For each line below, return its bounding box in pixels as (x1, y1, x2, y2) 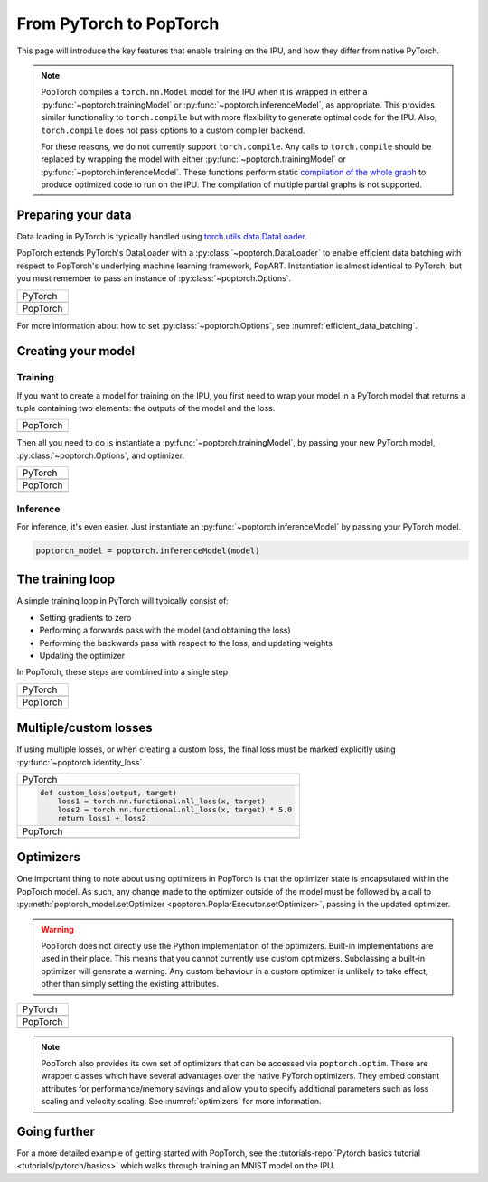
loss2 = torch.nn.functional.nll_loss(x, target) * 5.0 (57, 805, 293, 815)
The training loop (16, 572, 116, 587)
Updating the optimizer (39, 651, 126, 661)
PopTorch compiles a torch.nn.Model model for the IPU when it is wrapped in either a (41, 87, 368, 98)
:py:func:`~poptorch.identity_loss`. (16, 756, 145, 767)
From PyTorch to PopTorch (16, 14, 220, 33)
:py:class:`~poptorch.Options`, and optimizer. (16, 450, 185, 461)
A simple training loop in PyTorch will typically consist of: (16, 596, 230, 606)
